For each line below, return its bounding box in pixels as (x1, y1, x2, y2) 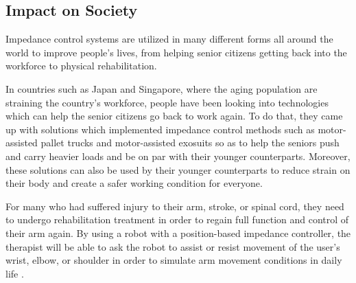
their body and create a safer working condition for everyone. (5, 176, 263, 190)
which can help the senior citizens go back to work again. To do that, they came (5, 109, 343, 123)
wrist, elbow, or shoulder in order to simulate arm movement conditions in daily (5, 253, 342, 267)
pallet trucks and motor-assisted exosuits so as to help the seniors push (40, 135, 340, 150)
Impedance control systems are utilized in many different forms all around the (5, 32, 333, 46)
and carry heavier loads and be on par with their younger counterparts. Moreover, (5, 148, 351, 163)
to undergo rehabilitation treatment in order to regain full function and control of (5, 212, 349, 227)
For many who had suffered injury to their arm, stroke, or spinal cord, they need (5, 199, 344, 213)
